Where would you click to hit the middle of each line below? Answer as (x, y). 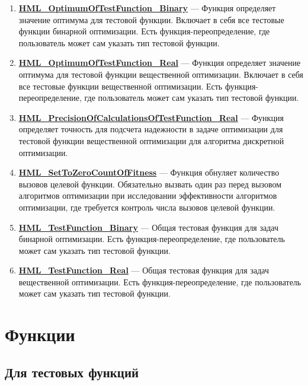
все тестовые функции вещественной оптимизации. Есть (121, 86)
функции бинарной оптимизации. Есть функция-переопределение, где (144, 31)
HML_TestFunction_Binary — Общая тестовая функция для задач (149, 227)
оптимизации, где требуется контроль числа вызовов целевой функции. (147, 207)
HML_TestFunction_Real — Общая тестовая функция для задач (144, 270)
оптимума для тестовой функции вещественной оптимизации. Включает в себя (161, 74)
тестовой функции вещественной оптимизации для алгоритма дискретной (151, 140)
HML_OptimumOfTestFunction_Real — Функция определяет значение (160, 63)
